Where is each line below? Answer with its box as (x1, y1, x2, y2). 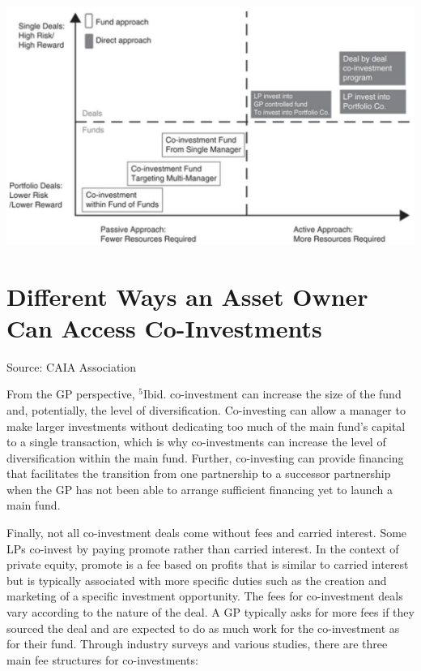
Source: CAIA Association (6, 358, 137, 375)
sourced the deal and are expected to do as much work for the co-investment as (6, 619, 400, 636)
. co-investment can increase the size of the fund (163, 385, 402, 402)
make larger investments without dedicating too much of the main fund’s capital (6, 417, 406, 434)
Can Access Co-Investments (6, 311, 322, 344)
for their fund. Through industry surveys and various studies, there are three (6, 635, 388, 652)
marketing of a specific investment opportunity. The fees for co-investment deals (6, 587, 403, 604)
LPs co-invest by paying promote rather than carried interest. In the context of (6, 540, 399, 557)
